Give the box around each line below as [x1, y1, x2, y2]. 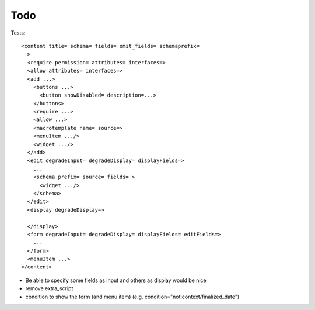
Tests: [10, 29, 26, 36]
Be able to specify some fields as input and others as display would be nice [25, 277, 206, 284]
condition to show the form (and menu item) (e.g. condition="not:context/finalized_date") [25, 293, 240, 300]
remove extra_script [25, 285, 73, 292]
